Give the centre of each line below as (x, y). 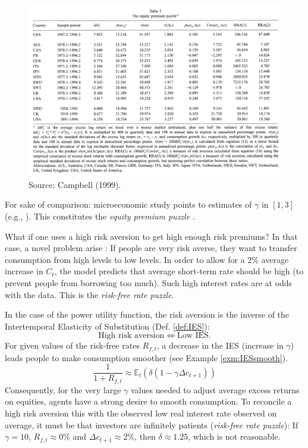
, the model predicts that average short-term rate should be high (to (179, 271)
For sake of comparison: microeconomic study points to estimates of (128, 204)
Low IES (193, 336)
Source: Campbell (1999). (75, 184)
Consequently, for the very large (63, 389)
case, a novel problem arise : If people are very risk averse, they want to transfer (151, 248)
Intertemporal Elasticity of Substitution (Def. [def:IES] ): (107, 326)
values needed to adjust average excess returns (215, 389)
